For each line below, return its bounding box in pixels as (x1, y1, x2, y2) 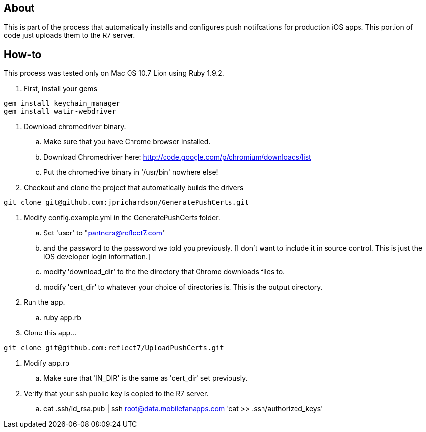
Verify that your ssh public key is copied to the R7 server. (24, 389, 209, 398)
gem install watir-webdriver (4, 107, 116, 116)
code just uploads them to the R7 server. (4, 31, 135, 40)
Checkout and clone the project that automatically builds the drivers (24, 183, 244, 192)
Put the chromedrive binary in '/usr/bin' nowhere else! (43, 168, 218, 177)
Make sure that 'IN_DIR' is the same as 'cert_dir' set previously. (43, 374, 248, 383)
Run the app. (24, 298, 65, 307)
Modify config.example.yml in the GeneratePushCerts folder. (24, 213, 220, 222)
